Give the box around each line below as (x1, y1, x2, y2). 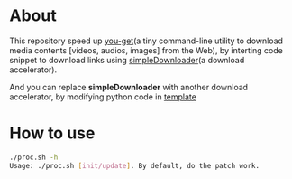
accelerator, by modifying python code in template (9, 91, 196, 102)
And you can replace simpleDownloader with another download (9, 81, 249, 92)
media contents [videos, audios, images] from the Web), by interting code (9, 44, 284, 55)
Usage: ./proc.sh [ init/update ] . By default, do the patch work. (9, 161, 260, 170)
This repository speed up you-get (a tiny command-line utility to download (9, 35, 284, 46)
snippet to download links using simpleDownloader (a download (9, 54, 245, 65)
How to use (9, 123, 96, 144)
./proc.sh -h (9, 153, 59, 162)
